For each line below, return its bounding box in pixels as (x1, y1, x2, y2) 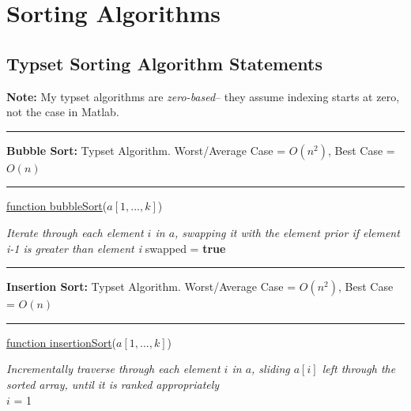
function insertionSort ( (6, 334, 117, 350)
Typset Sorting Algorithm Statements (6, 51, 322, 75)
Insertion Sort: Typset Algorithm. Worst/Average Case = (6, 278, 296, 295)
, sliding (251, 360, 290, 377)
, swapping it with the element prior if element (175, 224, 400, 240)
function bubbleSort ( (6, 198, 107, 214)
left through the (322, 360, 396, 377)
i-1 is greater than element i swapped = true (6, 239, 226, 256)
